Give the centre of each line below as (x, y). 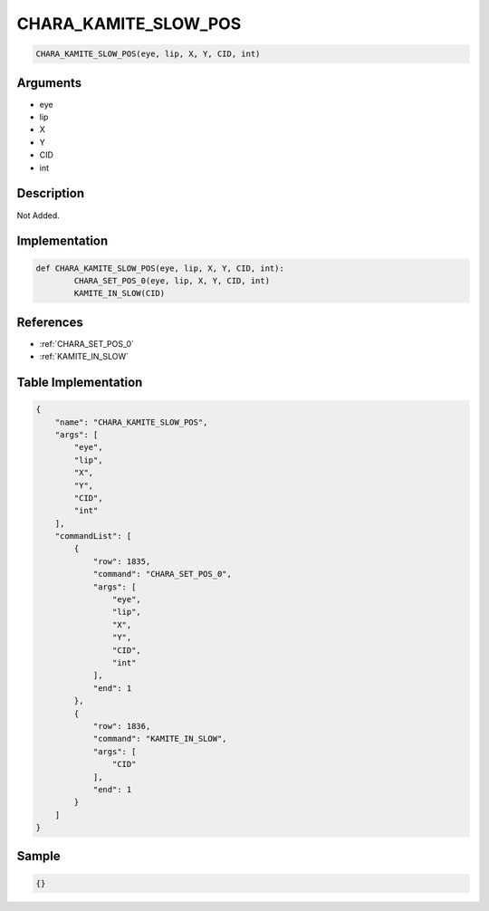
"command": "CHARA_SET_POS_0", (163, 574)
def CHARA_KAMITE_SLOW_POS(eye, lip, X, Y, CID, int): (160, 268)
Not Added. (38, 215)
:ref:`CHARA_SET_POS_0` (87, 343)
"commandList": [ (93, 536)
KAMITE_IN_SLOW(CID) (120, 293)
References (50, 322)
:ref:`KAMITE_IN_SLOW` (84, 357)
